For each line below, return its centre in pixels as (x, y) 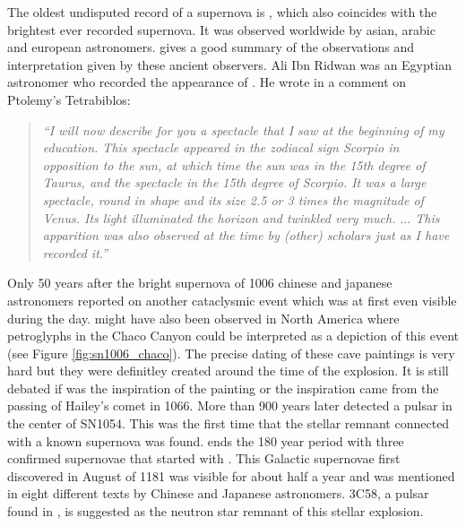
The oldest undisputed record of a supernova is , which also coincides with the (222, 12)
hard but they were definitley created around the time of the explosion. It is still (228, 371)
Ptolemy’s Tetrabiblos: (69, 99)
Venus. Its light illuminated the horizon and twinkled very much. (219, 217)
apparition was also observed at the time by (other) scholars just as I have (246, 235)
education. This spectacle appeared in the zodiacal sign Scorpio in (221, 147)
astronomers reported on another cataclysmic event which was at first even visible (232, 300)
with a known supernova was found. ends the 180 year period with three (206, 440)
